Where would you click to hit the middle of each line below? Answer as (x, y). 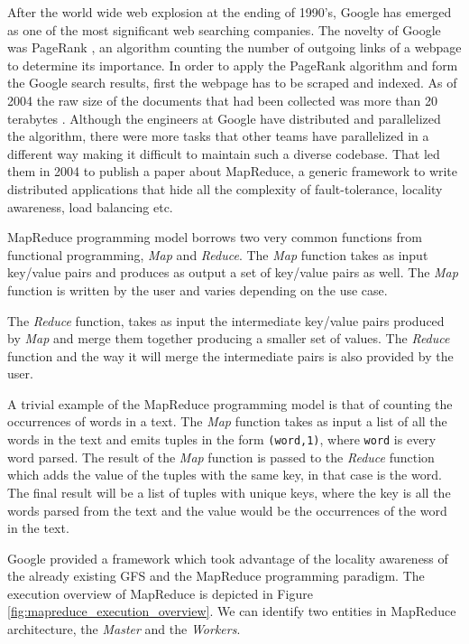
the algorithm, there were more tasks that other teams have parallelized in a (218, 136)
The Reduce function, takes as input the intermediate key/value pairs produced (226, 320)
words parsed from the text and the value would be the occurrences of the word (227, 510)
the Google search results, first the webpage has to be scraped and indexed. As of (232, 83)
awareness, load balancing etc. (90, 206)
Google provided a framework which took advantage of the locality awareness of (228, 558)
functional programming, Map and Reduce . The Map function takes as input (218, 254)
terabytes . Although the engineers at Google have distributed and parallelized (224, 118)
